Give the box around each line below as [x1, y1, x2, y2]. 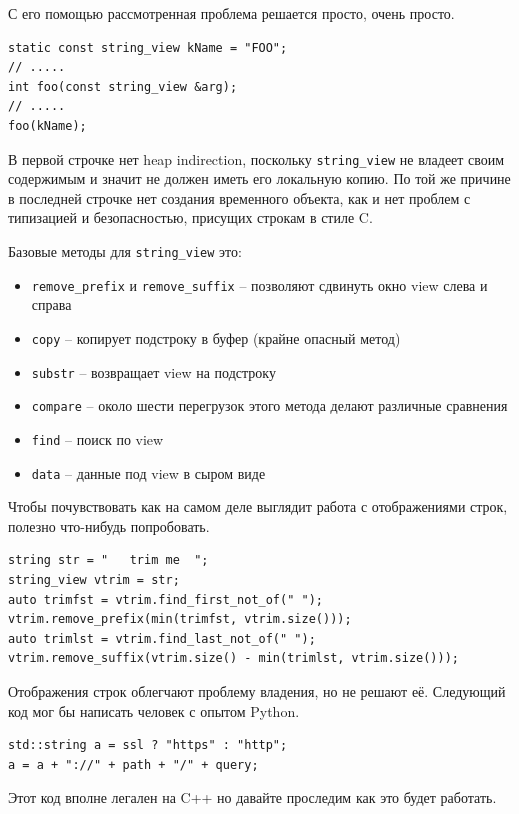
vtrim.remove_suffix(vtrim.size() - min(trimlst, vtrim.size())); [8, 651, 460, 666]
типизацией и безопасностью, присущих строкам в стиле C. [8, 207, 373, 228]
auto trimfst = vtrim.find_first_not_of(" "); [8, 592, 323, 607]
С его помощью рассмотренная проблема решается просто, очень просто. [8, 3, 455, 23]
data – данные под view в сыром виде [31, 462, 266, 483]
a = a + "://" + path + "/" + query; [8, 757, 259, 772]
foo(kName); [8, 118, 87, 133]
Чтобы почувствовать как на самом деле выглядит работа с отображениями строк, [8, 496, 508, 517]
